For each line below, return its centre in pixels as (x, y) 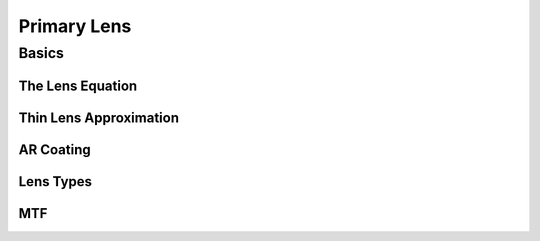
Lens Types (55, 181)
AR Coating (54, 149)
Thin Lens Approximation (99, 117)
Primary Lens (75, 26)
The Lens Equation (78, 85)
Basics (41, 53)
